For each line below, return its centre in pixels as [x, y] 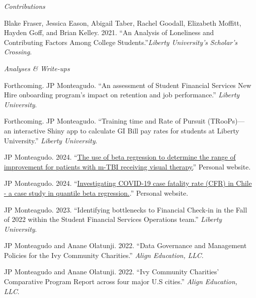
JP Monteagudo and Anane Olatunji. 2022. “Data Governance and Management [125, 245]
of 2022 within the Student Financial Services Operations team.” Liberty [113, 219]
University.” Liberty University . [51, 140]
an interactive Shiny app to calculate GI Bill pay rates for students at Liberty [122, 130]
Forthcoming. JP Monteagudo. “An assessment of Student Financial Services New [128, 85]
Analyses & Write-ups [37, 68]
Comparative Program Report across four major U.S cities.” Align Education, [121, 281]
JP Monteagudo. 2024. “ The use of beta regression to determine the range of [120, 157]
